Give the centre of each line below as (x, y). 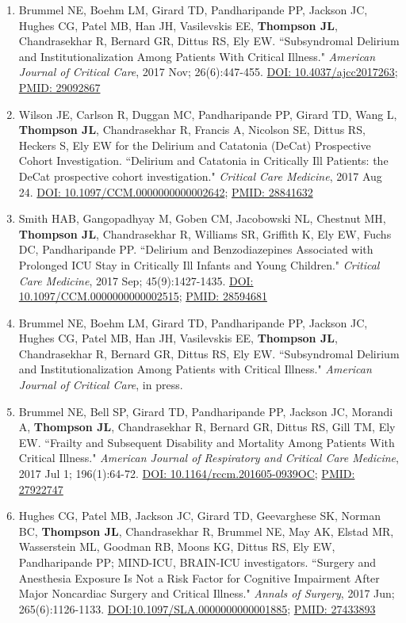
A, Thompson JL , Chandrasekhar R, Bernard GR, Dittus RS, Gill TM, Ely (207, 427)
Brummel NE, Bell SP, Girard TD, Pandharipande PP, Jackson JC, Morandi (206, 411)
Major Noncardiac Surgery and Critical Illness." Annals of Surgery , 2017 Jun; (207, 593)
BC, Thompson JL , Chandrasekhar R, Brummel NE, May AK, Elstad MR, (206, 531)
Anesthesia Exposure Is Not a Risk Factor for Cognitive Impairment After (199, 577)
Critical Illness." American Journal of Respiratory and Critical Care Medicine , (209, 458)
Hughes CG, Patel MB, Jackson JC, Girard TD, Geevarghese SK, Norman (200, 516)
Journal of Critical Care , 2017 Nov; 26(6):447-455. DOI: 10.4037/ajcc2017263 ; (208, 72)
